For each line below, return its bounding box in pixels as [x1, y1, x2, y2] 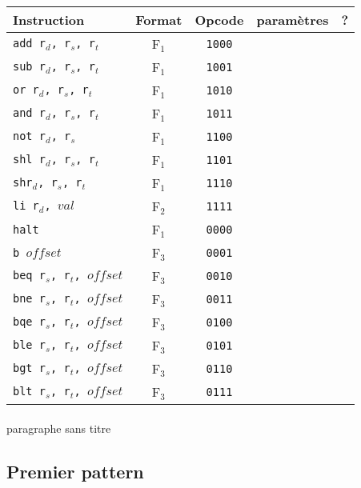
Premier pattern [6, 458, 144, 483]
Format [135, 10, 183, 29]
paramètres [256, 10, 329, 29]
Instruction [13, 10, 85, 29]
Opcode [195, 10, 244, 29]
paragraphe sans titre [6, 419, 111, 436]
